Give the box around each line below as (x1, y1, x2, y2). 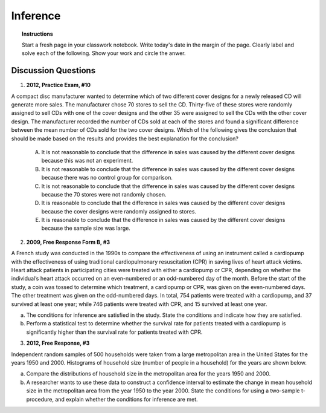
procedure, (26, 395, 54, 403)
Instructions (22, 30, 54, 37)
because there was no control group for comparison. (41, 174, 173, 181)
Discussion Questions (11, 65, 96, 76)
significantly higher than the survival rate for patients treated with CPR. (26, 328, 203, 336)
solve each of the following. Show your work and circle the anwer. (22, 50, 186, 57)
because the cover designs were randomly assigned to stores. (41, 207, 196, 215)
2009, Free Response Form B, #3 (26, 238, 110, 246)
